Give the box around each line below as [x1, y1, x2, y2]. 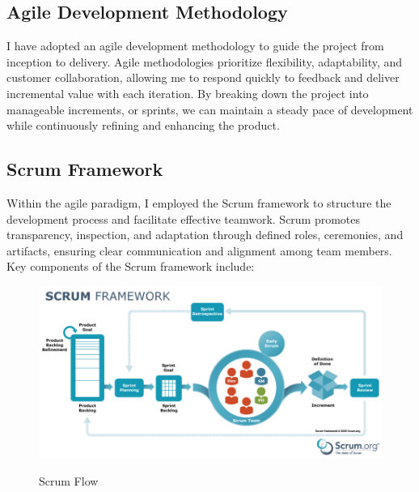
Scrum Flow [39, 472, 99, 489]
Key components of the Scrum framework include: [6, 258, 255, 275]
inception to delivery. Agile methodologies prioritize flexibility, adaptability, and [6, 53, 403, 70]
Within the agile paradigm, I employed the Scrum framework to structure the [6, 194, 391, 211]
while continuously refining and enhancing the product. [6, 117, 280, 134]
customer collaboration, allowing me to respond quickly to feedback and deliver [6, 69, 400, 86]
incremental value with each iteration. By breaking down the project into [6, 84, 369, 101]
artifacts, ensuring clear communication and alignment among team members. [6, 242, 392, 259]
